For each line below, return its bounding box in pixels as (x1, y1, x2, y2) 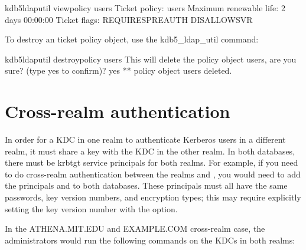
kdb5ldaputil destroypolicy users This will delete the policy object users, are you (5, 52, 297, 65)
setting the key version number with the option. (5, 202, 178, 215)
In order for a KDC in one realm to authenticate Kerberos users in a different (5, 133, 286, 146)
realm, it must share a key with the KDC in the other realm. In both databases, (5, 144, 295, 157)
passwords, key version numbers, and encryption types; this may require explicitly (5, 191, 301, 203)
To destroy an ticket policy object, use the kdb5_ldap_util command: (5, 33, 259, 45)
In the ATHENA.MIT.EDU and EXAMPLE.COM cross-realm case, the (5, 222, 265, 235)
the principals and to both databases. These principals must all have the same (5, 179, 288, 192)
